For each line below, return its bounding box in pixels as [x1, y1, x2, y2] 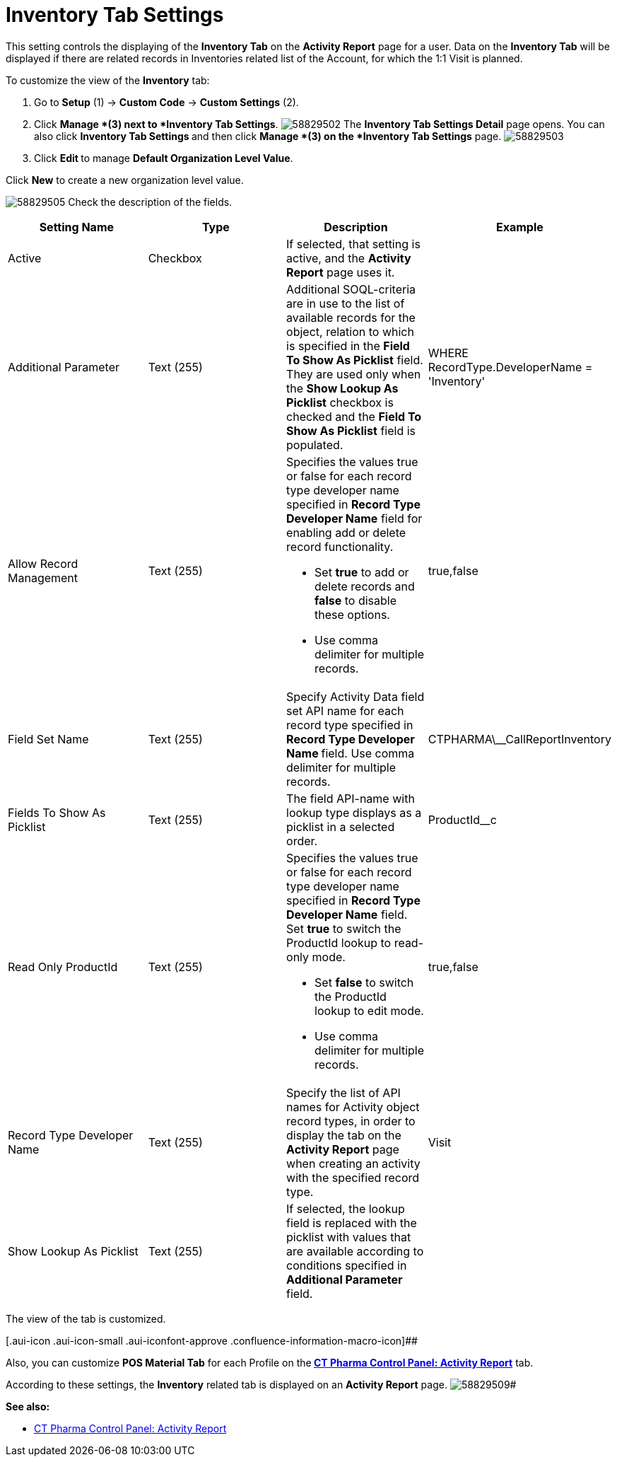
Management [8, 570, 78, 585]
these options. [315, 607, 390, 622]
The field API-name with [286, 791, 415, 806]
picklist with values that [286, 1229, 411, 1244]
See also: [6, 1400, 50, 1412]
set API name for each [286, 703, 404, 718]
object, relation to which [286, 324, 414, 339]
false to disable [315, 593, 397, 608]
